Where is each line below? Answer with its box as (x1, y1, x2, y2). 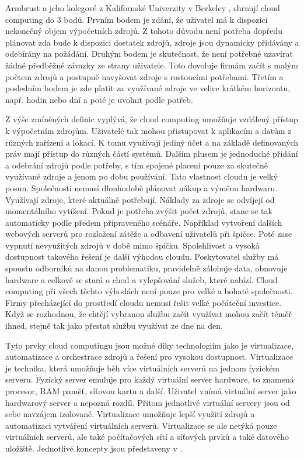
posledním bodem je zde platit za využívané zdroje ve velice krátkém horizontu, (5, 82, 291, 94)
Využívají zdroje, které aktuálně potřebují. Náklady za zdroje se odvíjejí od (5, 193, 275, 205)
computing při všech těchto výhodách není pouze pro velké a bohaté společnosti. (5, 285, 293, 297)
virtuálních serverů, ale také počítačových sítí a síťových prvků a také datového (5, 431, 289, 443)
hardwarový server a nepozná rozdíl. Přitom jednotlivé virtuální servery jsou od (5, 396, 290, 408)
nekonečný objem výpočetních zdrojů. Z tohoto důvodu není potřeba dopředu (5, 25, 283, 37)
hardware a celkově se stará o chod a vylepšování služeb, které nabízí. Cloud (5, 273, 278, 285)
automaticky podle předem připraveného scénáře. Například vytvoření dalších (5, 216, 282, 228)
